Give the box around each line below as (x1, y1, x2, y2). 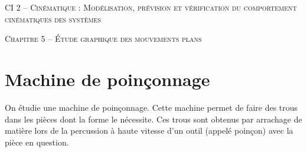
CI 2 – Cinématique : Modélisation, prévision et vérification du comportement (5, 1, 297, 13)
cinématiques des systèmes (5, 12, 101, 25)
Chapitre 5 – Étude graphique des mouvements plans (5, 32, 202, 45)
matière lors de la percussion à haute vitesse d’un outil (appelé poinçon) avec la (5, 124, 293, 137)
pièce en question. (5, 136, 69, 148)
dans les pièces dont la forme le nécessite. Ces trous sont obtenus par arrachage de (5, 113, 302, 125)
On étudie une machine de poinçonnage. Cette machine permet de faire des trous (5, 101, 298, 113)
